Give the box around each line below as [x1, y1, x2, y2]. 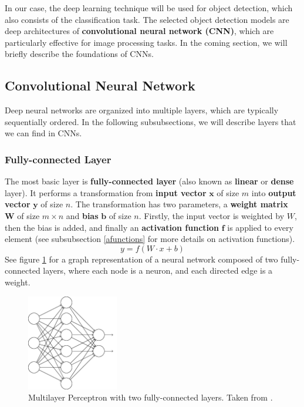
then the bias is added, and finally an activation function [5, 221, 219, 233]
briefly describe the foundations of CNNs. [5, 48, 154, 60]
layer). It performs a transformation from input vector [5, 186, 207, 199]
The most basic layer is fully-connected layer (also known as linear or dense [5, 175, 294, 187]
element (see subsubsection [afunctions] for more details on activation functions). [5, 233, 295, 245]
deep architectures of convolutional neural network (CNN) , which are [5, 25, 274, 37]
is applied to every [227, 221, 293, 233]
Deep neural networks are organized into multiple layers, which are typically [5, 104, 279, 116]
